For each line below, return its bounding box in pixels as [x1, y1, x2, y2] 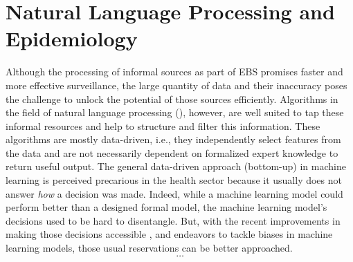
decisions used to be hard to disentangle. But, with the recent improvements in [6, 213, 341, 227]
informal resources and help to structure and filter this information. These [6, 118, 320, 133]
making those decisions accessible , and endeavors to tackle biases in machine [6, 227, 333, 241]
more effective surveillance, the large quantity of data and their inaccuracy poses [6, 77, 347, 92]
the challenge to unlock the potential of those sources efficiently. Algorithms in [6, 91, 338, 106]
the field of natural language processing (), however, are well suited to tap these [6, 105, 344, 120]
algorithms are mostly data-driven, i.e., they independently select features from [6, 132, 341, 147]
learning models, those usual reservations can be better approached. [6, 241, 293, 255]
